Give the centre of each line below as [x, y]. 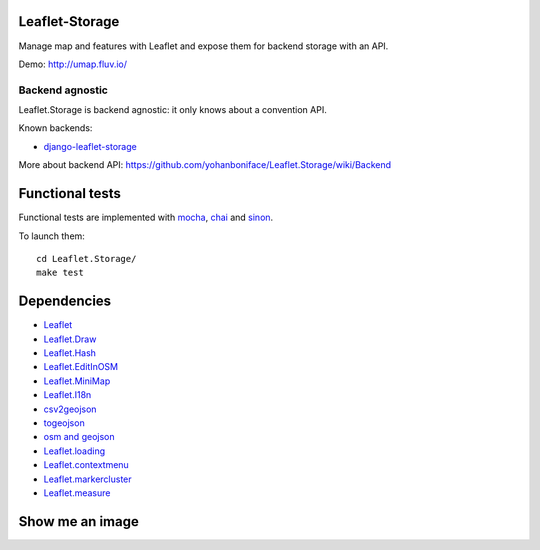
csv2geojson [70, 409]
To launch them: [51, 236]
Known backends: [55, 128]
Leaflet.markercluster [87, 479]
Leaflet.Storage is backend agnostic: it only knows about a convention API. [172, 110]
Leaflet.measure [77, 492]
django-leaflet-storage [90, 146]
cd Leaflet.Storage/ [86, 258]
